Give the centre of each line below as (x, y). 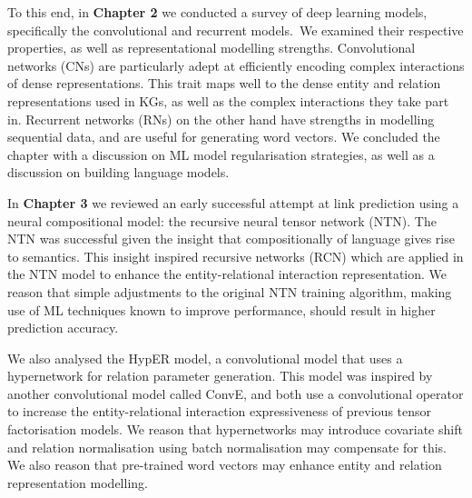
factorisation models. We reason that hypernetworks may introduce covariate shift (235, 429)
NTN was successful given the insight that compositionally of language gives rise (231, 239)
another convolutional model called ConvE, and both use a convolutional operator (236, 393)
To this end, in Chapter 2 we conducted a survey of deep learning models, (217, 12)
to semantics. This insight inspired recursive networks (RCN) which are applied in (236, 256)
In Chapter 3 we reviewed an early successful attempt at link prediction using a (233, 202)
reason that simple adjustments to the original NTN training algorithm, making (230, 291)
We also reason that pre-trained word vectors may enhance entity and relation (225, 465)
